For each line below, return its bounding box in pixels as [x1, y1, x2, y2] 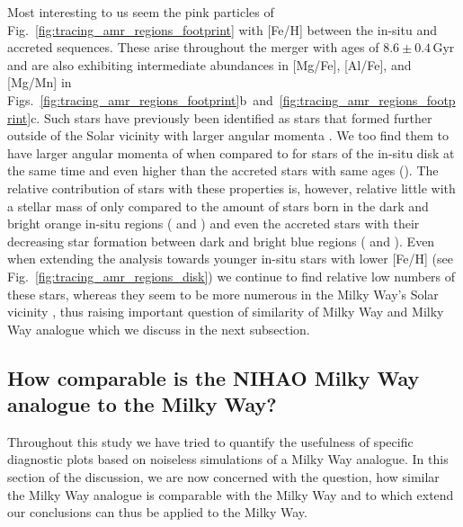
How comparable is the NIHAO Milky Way [7, 363, 420, 391]
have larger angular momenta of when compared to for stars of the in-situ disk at [7, 143, 455, 162]
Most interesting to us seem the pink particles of [7, 3, 274, 21]
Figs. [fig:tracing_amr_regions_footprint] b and [7, 90, 273, 109]
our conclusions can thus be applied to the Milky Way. [7, 503, 307, 522]
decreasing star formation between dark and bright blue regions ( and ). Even [7, 231, 435, 250]
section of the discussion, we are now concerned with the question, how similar [7, 468, 440, 487]
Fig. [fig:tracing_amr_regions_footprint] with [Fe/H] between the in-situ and [7, 20, 437, 39]
